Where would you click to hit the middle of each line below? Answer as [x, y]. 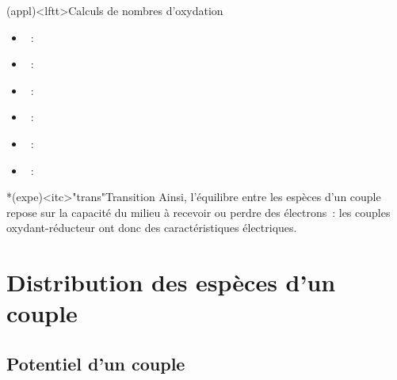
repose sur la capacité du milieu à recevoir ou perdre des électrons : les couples [198, 212]
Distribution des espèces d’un [171, 282]
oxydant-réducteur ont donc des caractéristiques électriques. [152, 228]
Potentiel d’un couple [96, 363]
